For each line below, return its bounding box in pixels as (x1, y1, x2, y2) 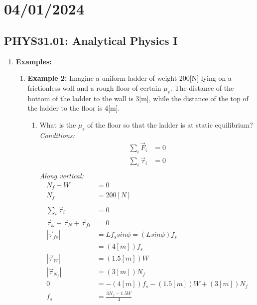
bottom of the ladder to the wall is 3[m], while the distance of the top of (27, 93, 249, 103)
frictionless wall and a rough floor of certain (27, 82, 161, 93)
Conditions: (39, 130, 75, 140)
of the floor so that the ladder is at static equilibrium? (87, 119, 253, 130)
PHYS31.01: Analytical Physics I (4, 32, 178, 48)
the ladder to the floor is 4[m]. (27, 103, 120, 113)
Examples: (15, 56, 52, 66)
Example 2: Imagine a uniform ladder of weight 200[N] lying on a (27, 73, 232, 83)
